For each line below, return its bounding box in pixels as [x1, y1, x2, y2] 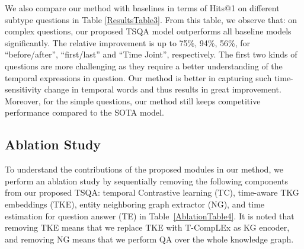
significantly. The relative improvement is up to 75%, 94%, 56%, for [5, 36, 251, 49]
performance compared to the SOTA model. [5, 106, 164, 119]
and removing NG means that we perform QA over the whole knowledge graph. [5, 232, 294, 245]
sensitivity [5, 83, 41, 95]
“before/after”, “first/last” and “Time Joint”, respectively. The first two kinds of [5, 48, 297, 60]
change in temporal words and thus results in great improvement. [44, 83, 281, 95]
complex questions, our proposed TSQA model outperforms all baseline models [5, 25, 292, 37]
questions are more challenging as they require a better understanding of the [5, 59, 283, 72]
